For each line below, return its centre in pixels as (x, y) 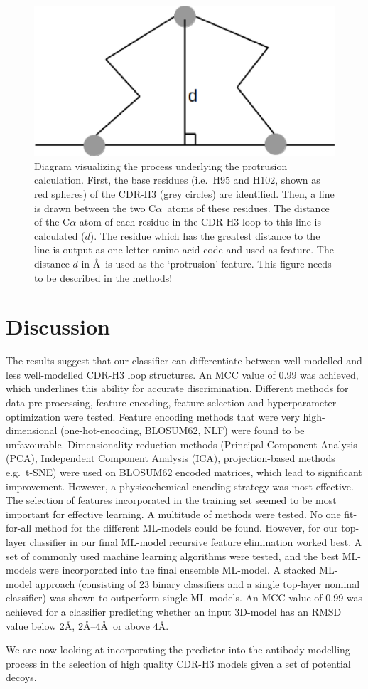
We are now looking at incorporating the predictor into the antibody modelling (178, 649)
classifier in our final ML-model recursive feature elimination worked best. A (196, 541)
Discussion (58, 326)
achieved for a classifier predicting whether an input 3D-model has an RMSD (174, 611)
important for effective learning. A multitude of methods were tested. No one (173, 514)
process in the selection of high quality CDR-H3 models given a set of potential (178, 663)
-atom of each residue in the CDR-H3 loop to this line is (199, 222)
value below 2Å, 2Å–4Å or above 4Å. (87, 625)
